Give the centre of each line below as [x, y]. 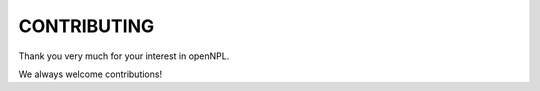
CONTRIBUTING [86, 26]
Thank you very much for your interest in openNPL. [124, 56]
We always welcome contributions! [90, 74]
